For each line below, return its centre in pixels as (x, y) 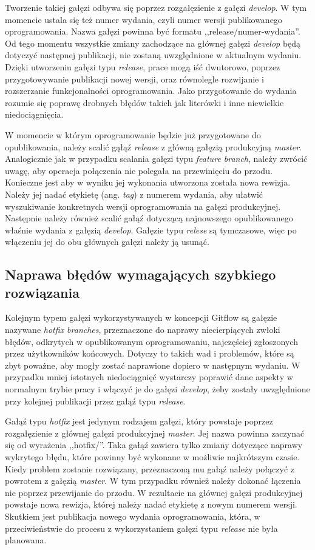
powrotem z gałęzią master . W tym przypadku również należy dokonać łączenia (153, 481)
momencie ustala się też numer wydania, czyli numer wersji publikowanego (144, 19)
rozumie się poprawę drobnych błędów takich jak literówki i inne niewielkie (144, 102)
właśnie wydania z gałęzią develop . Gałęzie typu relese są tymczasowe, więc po (151, 230)
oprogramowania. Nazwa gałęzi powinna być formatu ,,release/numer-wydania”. (153, 31)
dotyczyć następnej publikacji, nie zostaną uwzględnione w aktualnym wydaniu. (153, 55)
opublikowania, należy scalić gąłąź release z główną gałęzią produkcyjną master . (153, 146)
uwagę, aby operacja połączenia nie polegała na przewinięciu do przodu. (139, 170)
